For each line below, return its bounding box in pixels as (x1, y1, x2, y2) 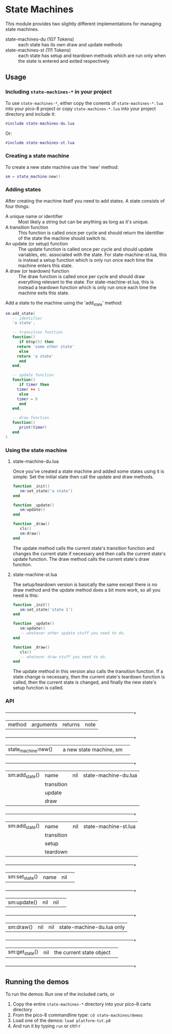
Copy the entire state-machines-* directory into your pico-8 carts (12, 1001, 151, 1007)
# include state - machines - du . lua (5, 121, 74, 126)
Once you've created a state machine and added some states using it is (12, 468, 164, 474)
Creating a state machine (5, 152, 69, 159)
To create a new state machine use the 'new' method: (5, 164, 119, 170)
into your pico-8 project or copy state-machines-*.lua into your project (5, 105, 156, 112)
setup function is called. (12, 685, 64, 691)
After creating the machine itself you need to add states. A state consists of (5, 198, 165, 204)
